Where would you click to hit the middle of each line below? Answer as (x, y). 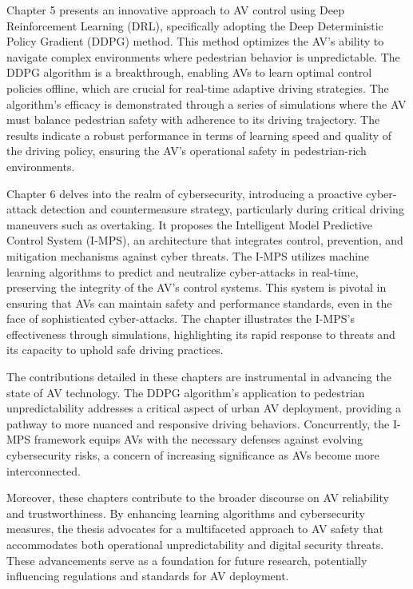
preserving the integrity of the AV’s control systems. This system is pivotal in (197, 287)
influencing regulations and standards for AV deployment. (148, 576)
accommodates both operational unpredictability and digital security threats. (195, 544)
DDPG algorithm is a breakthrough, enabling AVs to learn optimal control (189, 72)
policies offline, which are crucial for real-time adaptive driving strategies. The (198, 88)
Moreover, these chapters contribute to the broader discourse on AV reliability (198, 497)
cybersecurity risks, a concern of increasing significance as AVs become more (193, 455)
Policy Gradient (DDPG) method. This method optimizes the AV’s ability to (195, 41)
